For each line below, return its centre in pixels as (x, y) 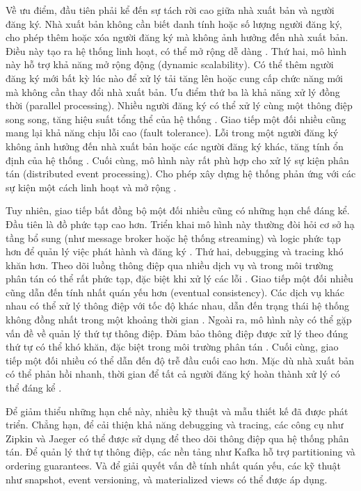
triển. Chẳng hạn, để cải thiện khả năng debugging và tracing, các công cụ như (175, 425)
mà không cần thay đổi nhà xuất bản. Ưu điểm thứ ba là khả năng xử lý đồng (173, 91)
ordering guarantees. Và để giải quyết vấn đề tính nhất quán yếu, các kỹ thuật (174, 465)
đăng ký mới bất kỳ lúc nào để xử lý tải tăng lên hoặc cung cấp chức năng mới (174, 78)
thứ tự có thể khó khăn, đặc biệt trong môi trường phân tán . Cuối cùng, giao (172, 347)
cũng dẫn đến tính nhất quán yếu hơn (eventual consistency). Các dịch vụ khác (175, 292)
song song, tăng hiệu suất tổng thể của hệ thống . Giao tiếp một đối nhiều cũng (176, 119)
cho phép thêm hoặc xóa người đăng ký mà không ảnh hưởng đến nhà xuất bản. (177, 37)
